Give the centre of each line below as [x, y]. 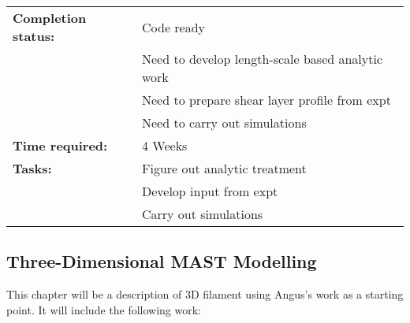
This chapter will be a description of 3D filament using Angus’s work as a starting [205, 294]
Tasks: [32, 168]
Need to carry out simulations [224, 123]
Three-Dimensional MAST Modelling [162, 261]
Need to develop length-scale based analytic [262, 59]
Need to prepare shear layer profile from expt [266, 100]
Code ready [173, 27]
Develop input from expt [210, 191]
